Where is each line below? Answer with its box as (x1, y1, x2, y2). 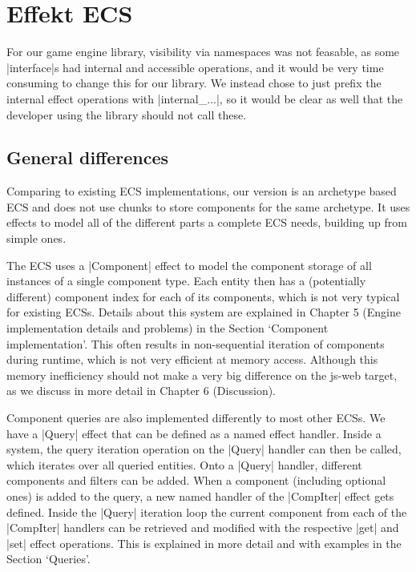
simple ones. (6, 230, 67, 247)
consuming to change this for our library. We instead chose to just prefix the (6, 75, 382, 91)
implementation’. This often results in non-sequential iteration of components (6, 335, 385, 352)
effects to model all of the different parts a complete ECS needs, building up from (6, 214, 407, 231)
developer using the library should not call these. (6, 106, 247, 123)
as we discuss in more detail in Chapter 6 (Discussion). (6, 382, 276, 399)
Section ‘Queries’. (6, 550, 91, 567)
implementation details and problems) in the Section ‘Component (6, 320, 329, 336)
